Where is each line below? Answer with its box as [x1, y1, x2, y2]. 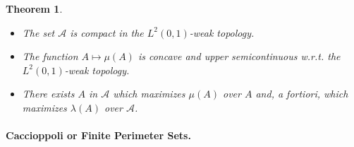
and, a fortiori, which [255, 86, 348, 101]
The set [22, 25, 55, 40]
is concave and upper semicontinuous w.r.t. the [138, 49, 341, 64]
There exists [22, 86, 75, 101]
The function [22, 49, 78, 64]
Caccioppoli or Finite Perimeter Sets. [6, 128, 191, 143]
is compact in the [70, 25, 144, 40]
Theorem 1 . [6, 1, 63, 16]
